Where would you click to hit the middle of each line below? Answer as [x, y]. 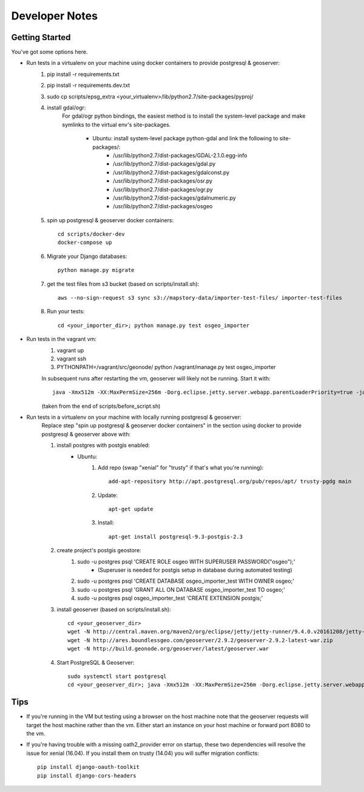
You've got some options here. [49, 52]
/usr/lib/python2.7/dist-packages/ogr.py [163, 189]
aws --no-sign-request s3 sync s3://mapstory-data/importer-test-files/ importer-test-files [200, 298]
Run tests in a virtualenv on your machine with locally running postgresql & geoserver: [134, 417]
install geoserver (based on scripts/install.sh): [114, 609]
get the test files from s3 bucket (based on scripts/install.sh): [123, 284]
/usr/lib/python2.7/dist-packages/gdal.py [164, 164]
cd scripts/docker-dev [92, 234]
